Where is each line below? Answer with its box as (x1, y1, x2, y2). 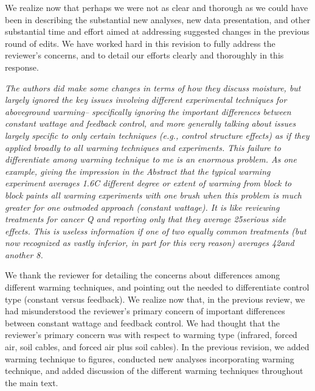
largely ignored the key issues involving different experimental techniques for (5, 93, 287, 106)
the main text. (5, 376, 58, 389)
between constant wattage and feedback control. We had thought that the (5, 316, 280, 329)
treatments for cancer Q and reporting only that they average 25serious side (5, 213, 286, 225)
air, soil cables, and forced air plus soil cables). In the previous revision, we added (5, 340, 310, 353)
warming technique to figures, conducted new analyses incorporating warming (5, 352, 294, 365)
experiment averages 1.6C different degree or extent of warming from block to (5, 177, 292, 189)
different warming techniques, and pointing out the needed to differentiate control (5, 281, 310, 294)
